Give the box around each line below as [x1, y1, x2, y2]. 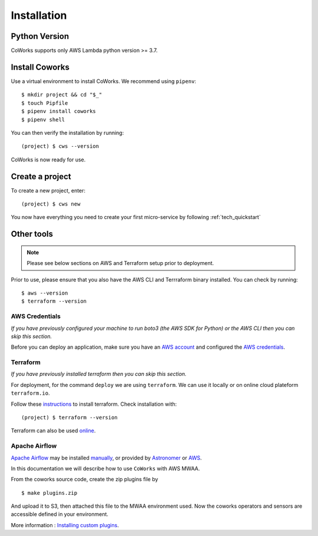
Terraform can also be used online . [11, 427, 96, 434]
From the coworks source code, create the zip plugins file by [11, 476, 158, 483]
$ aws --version [21, 289, 68, 296]
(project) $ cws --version [21, 143, 100, 150]
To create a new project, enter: [11, 187, 85, 194]
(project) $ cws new [21, 201, 81, 207]
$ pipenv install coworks [21, 108, 97, 115]
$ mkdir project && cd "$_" [21, 91, 102, 98]
